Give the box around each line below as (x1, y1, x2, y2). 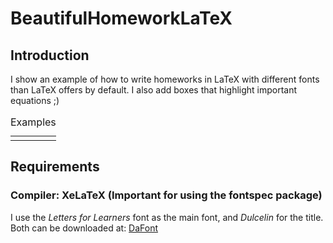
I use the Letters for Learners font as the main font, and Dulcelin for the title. (10, 211, 324, 223)
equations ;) (10, 95, 60, 106)
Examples (10, 115, 57, 129)
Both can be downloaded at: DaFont (10, 222, 159, 234)
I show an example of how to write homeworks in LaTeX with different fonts (10, 73, 320, 85)
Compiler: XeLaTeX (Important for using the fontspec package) (10, 188, 323, 202)
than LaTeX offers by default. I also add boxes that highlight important (10, 84, 298, 96)
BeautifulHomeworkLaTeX (10, 7, 233, 30)
